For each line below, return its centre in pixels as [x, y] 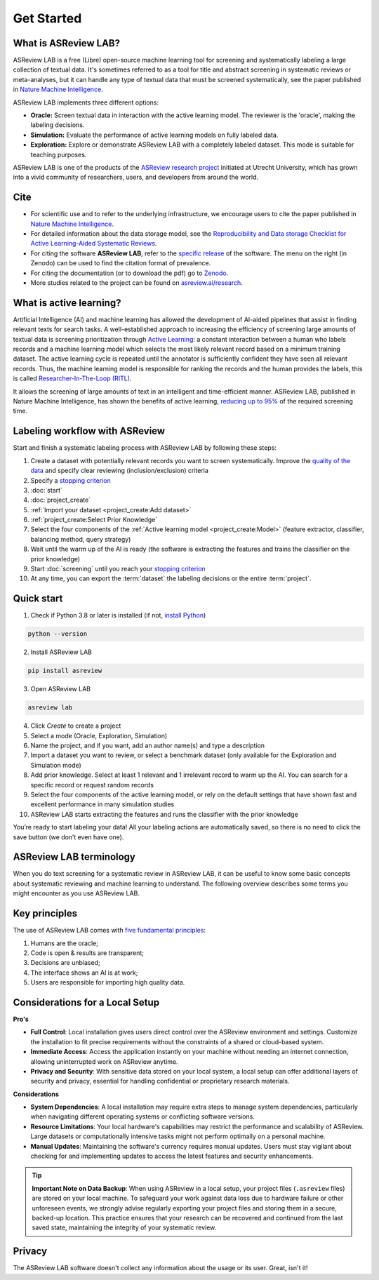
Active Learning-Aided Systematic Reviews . [94, 244]
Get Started [47, 18]
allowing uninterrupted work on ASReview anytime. [104, 1061]
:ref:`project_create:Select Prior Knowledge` [94, 520]
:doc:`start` [47, 490]
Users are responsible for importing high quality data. [108, 982]
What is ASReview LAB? [67, 43]
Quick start [38, 599]
